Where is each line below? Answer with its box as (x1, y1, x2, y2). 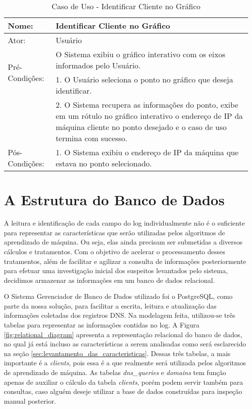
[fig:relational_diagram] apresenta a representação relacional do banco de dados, (4, 329, 242, 339)
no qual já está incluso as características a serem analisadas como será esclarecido (4, 339, 246, 349)
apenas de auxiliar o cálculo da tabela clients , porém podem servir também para (4, 376, 243, 387)
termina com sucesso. (55, 132, 127, 144)
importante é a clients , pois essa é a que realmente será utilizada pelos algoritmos (4, 358, 246, 368)
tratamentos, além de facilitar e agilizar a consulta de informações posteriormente (4, 256, 246, 266)
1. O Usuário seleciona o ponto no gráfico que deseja (55, 74, 234, 85)
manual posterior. (4, 395, 56, 406)
